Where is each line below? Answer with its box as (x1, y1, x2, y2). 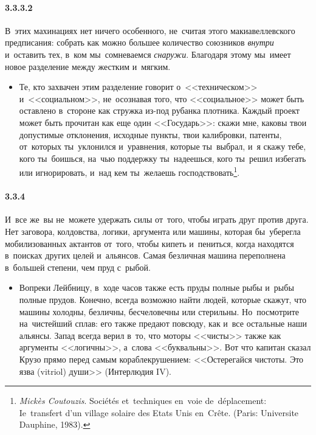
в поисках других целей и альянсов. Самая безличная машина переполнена (5, 249, 286, 262)
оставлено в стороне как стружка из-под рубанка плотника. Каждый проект (19, 104, 300, 117)
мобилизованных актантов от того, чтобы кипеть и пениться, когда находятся (5, 237, 294, 249)
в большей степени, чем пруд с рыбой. (5, 260, 151, 273)
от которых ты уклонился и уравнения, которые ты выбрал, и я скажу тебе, (19, 140, 306, 153)
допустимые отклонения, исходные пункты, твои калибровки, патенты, (19, 128, 282, 141)
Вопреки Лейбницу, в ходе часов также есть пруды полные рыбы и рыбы (19, 281, 294, 294)
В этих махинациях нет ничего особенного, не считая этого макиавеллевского (5, 24, 295, 37)
